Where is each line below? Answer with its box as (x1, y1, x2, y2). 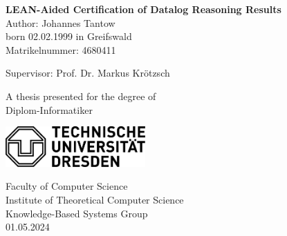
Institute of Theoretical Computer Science (6, 192, 184, 206)
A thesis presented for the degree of (6, 88, 156, 103)
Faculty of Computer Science (6, 179, 128, 193)
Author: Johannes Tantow (6, 15, 115, 30)
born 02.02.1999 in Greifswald (6, 29, 132, 43)
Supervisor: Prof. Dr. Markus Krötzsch (6, 66, 170, 80)
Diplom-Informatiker (6, 102, 93, 117)
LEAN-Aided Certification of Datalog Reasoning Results (6, 2, 281, 16)
